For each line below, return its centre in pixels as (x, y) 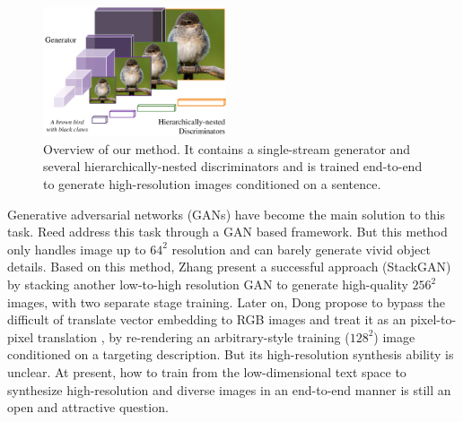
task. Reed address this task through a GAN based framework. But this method (227, 232)
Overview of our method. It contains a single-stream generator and (227, 148)
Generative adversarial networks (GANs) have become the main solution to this (226, 214)
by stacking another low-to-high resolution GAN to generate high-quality (208, 284)
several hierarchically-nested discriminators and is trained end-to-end (233, 166)
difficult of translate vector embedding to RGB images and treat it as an (207, 319)
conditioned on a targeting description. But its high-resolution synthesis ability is (231, 354)
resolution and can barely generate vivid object (301, 249)
